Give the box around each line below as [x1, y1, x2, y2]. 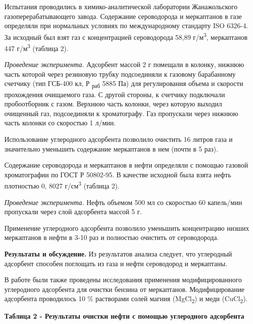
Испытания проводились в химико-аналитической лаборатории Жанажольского [4, 1, 237, 11]
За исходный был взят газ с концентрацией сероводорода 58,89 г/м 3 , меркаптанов [4, 30, 248, 42]
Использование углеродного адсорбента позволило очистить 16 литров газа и [4, 134, 233, 144]
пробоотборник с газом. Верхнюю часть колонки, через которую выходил [4, 99, 222, 109]
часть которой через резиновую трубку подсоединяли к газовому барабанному [4, 68, 236, 79]
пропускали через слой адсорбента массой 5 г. [4, 206, 142, 217]
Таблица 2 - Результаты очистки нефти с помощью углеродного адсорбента [4, 311, 244, 321]
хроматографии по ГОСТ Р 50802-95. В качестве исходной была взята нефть [4, 169, 231, 179]
